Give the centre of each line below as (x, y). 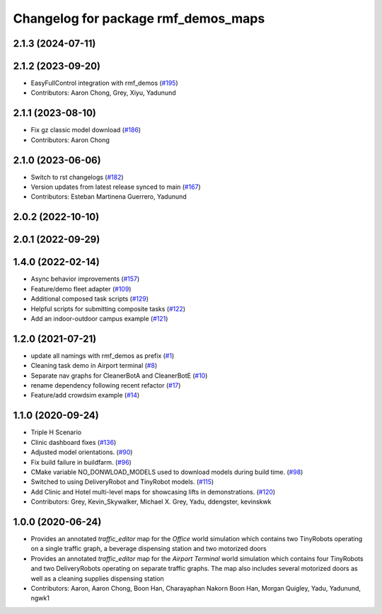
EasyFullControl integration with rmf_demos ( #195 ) (104, 83)
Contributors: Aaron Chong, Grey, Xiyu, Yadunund (103, 93)
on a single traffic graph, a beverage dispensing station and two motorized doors (149, 549)
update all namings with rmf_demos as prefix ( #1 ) (103, 355)
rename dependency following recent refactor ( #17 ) (106, 386)
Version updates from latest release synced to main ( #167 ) (116, 187)
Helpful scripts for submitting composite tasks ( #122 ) (108, 308)
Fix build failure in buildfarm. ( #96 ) (81, 462)
